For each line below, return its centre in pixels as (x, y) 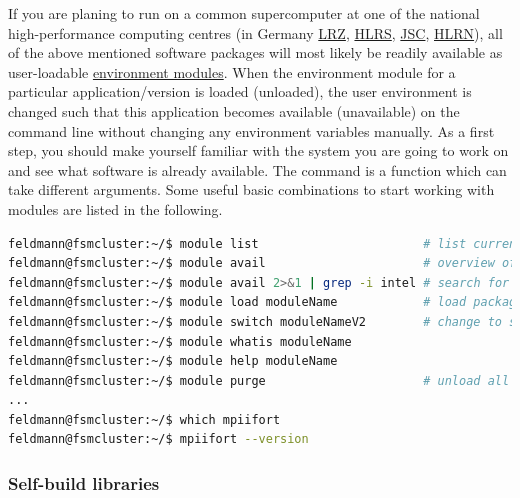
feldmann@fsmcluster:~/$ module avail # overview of (262, 263)
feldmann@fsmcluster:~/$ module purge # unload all (259, 380)
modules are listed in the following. (115, 208)
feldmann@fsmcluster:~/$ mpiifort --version (158, 439)
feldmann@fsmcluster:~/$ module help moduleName (173, 361)
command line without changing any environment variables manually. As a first (251, 130)
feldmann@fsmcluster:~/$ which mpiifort (144, 419)
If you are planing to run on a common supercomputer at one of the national (244, 13)
